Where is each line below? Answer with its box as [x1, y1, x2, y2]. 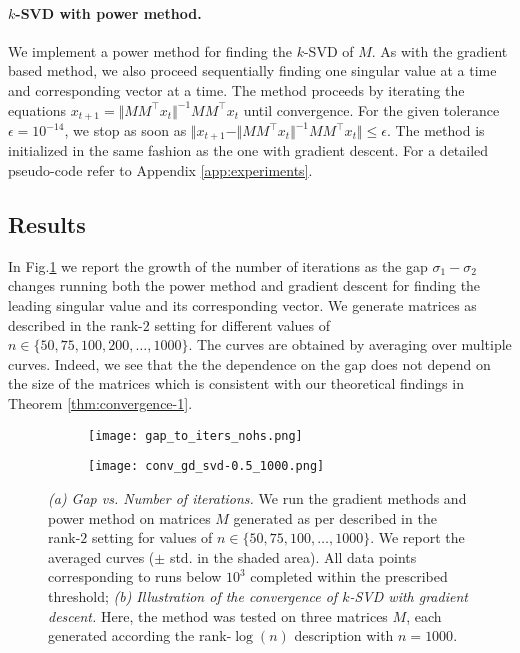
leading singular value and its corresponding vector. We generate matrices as [8, 295, 477, 316]
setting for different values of [154, 314, 331, 335]
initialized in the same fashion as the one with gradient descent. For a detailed [8, 140, 489, 161]
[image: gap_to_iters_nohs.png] [88, 428, 303, 443]
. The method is [386, 120, 485, 141]
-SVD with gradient [349, 585, 468, 606]
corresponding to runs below [48, 566, 222, 587]
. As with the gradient [371, 40, 508, 61]
